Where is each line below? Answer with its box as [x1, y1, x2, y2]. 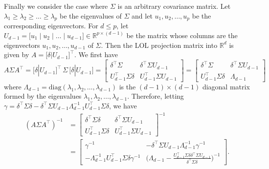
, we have [109, 100, 137, 110]
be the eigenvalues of [59, 10, 122, 21]
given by [4, 49, 29, 60]
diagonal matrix [202, 81, 250, 91]
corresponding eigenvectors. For [4, 21, 98, 31]
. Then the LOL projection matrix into [101, 40, 218, 50]
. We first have [74, 49, 118, 60]
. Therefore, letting [127, 91, 184, 101]
